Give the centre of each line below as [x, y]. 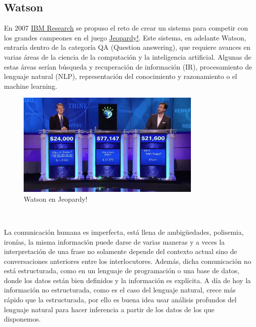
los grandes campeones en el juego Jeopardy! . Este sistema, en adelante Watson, [125, 37]
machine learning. [31, 86]
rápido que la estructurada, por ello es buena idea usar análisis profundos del [120, 300]
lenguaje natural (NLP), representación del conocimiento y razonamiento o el [121, 76]
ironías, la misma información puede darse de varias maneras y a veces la [114, 241]
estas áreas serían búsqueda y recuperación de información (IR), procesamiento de [128, 66]
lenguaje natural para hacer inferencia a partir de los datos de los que [109, 309]
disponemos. [22, 319]
